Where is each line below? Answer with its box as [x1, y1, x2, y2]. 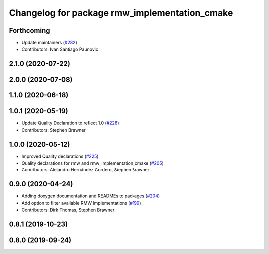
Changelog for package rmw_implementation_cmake [9, 7, 233, 18]
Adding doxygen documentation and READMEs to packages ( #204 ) [21, 193, 160, 199]
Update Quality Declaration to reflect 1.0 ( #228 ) [21, 120, 119, 126]
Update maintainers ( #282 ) [21, 40, 77, 46]
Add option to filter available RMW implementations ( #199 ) [21, 200, 141, 206]
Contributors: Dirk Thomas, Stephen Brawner [21, 207, 115, 213]
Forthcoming [9, 26, 50, 35]
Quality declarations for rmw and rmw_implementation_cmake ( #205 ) [21, 160, 164, 166]
